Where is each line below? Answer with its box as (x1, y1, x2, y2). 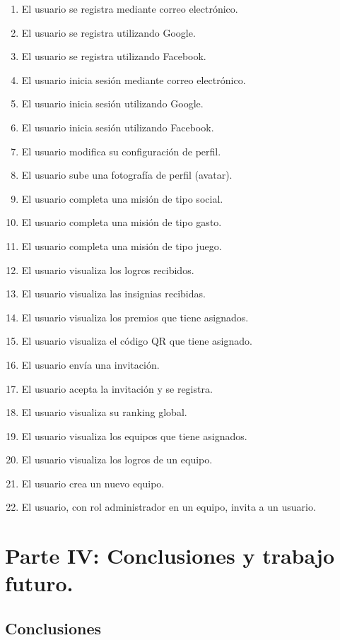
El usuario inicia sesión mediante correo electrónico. (21, 72, 246, 87)
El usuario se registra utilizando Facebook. (21, 49, 206, 64)
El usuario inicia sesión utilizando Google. (21, 96, 204, 111)
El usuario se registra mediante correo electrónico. (21, 1, 238, 16)
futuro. (5, 569, 74, 598)
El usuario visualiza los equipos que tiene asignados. (21, 428, 247, 443)
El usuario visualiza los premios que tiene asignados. (21, 309, 249, 324)
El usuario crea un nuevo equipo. (21, 475, 165, 490)
